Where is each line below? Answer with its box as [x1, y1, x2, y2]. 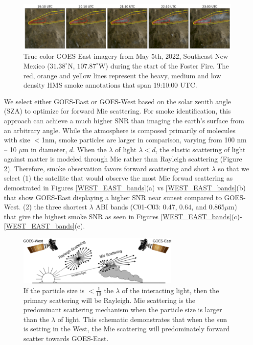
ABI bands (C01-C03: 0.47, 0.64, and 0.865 [95, 202, 225, 212]
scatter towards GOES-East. [23, 333, 109, 344]
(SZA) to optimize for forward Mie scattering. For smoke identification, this [4, 106, 231, 116]
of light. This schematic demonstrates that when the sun [57, 314, 227, 324]
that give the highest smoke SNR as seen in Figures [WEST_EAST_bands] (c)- [4, 211, 242, 221]
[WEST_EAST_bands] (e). [4, 221, 85, 231]
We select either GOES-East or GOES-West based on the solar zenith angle [4, 96, 231, 106]
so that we [218, 163, 249, 173]
